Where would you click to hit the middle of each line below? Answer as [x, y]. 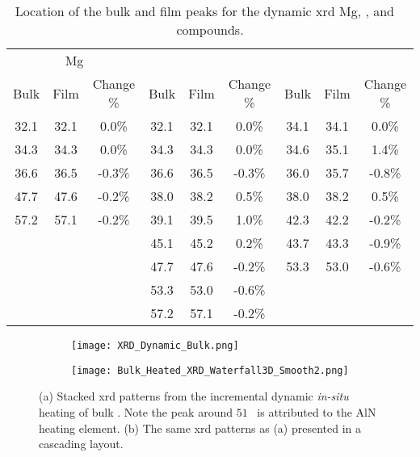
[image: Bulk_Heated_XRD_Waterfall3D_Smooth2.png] [210, 370]
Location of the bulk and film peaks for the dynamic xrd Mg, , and [205, 11]
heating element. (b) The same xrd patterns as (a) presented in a [200, 428]
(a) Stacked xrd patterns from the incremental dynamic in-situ [194, 396]
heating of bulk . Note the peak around [136, 411]
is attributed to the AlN [317, 411]
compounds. [210, 29]
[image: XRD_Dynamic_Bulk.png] [155, 346]
